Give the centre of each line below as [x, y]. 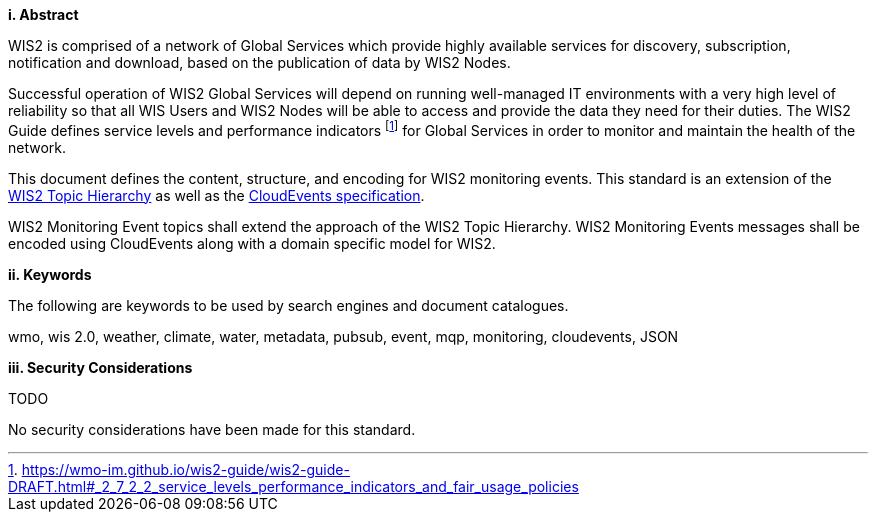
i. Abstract [43, 14]
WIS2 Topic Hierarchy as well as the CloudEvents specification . [216, 195]
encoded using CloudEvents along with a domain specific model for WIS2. [252, 243]
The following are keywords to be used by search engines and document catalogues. [288, 305]
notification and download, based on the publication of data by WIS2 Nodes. [259, 62]
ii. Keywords [50, 274]
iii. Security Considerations [100, 367]
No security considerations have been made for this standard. [212, 429]
